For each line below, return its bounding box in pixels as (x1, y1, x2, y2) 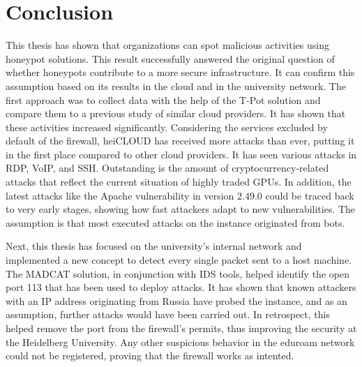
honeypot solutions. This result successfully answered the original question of (6, 51, 335, 66)
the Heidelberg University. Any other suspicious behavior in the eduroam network (6, 334, 355, 349)
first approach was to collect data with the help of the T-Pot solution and (6, 92, 321, 107)
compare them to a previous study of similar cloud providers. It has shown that (6, 106, 346, 121)
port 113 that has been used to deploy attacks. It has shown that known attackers (6, 280, 356, 294)
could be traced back (265, 188, 354, 202)
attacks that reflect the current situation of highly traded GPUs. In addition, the (6, 174, 352, 189)
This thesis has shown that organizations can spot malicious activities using (6, 38, 329, 52)
